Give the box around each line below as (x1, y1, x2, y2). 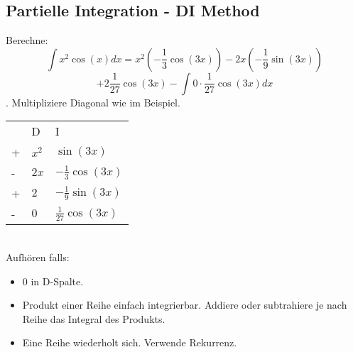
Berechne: (6, 33, 48, 48)
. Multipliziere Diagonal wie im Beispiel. (6, 94, 180, 109)
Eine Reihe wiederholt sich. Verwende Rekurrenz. (22, 335, 237, 350)
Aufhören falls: (6, 249, 70, 264)
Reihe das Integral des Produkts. (22, 311, 165, 326)
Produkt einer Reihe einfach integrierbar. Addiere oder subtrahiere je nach (22, 297, 347, 312)
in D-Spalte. (31, 273, 84, 288)
